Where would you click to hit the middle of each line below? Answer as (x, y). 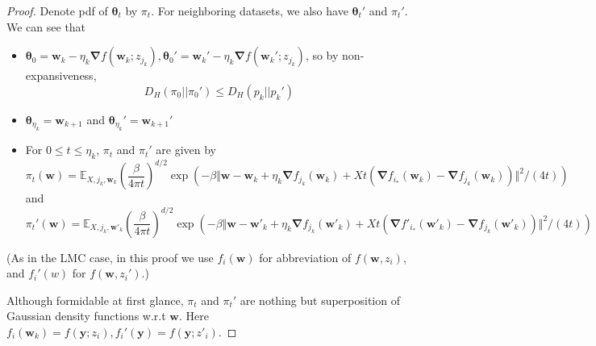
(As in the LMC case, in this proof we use (110, 257)
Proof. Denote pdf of (57, 10)
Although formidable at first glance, (95, 300)
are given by (186, 150)
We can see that (46, 26)
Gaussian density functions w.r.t (86, 316)
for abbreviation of (305, 257)
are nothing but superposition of (320, 300)
